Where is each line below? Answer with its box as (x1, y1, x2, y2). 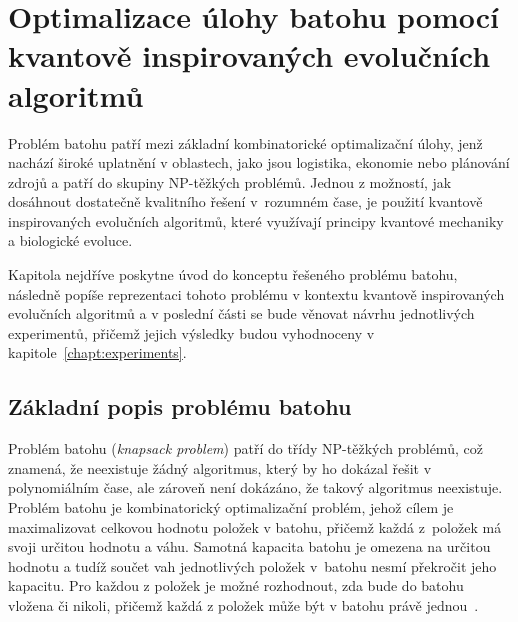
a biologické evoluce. (8, 230, 133, 251)
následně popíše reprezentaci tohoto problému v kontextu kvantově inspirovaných (8, 283, 505, 304)
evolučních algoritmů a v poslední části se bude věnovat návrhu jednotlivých (8, 303, 475, 324)
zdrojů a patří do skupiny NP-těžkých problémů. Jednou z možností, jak (8, 171, 452, 192)
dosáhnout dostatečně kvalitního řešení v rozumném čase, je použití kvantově (8, 191, 483, 212)
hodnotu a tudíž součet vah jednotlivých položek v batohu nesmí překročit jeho (8, 555, 497, 576)
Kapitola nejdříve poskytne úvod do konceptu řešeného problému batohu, (8, 264, 458, 285)
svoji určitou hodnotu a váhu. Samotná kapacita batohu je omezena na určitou (8, 536, 491, 557)
